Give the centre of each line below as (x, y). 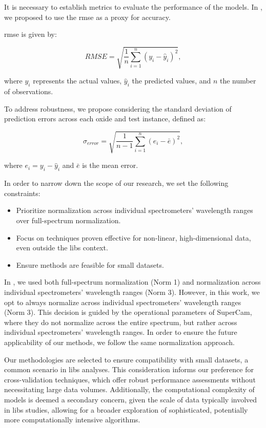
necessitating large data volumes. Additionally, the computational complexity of (129, 389)
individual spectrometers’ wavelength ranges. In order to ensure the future (121, 332)
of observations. (29, 91)
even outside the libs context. (62, 248)
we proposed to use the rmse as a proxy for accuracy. (87, 17)
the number (238, 81)
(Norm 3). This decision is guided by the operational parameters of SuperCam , (128, 312)
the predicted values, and (171, 81)
